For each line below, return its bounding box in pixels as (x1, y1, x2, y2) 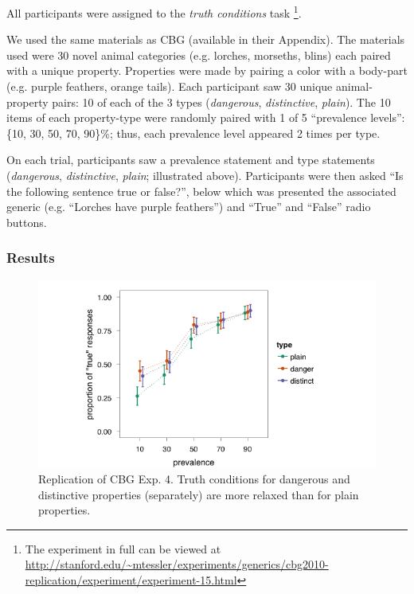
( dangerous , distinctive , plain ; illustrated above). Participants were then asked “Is (6, 167, 404, 183)
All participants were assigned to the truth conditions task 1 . (6, 2, 302, 21)
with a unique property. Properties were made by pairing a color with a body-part (6, 62, 408, 79)
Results (6, 248, 55, 268)
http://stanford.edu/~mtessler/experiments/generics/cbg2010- (25, 556, 329, 573)
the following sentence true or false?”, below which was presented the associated (6, 182, 396, 199)
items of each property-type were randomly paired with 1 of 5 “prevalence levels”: (6, 109, 405, 126)
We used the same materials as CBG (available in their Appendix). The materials (6, 31, 405, 48)
